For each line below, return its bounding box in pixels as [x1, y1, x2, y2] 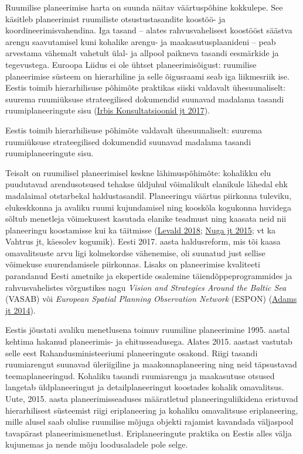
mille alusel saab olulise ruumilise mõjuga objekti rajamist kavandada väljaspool [5, 415, 294, 428]
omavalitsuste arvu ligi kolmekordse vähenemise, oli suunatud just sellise [5, 246, 265, 259]
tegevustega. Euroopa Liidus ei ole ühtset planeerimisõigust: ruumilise [5, 58, 257, 70]
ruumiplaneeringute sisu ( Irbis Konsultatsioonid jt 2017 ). [5, 104, 210, 116]
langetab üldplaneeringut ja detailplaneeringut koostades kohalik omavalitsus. [5, 381, 284, 393]
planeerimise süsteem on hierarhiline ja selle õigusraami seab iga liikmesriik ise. [5, 70, 290, 82]
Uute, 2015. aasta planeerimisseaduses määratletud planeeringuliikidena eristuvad [5, 393, 298, 404]
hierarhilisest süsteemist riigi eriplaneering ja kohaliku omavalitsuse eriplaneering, [5, 404, 298, 416]
